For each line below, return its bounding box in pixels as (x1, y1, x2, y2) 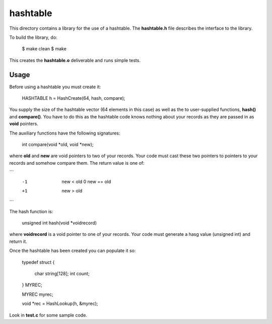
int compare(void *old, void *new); (22, 141, 94, 147)
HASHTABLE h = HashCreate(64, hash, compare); (22, 95, 125, 101)
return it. (9, 238, 27, 244)
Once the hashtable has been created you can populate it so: (9, 247, 136, 254)
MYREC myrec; (22, 291, 54, 297)
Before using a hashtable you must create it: (9, 84, 101, 90)
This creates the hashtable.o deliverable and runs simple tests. (9, 57, 141, 63)
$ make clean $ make (22, 46, 66, 52)
